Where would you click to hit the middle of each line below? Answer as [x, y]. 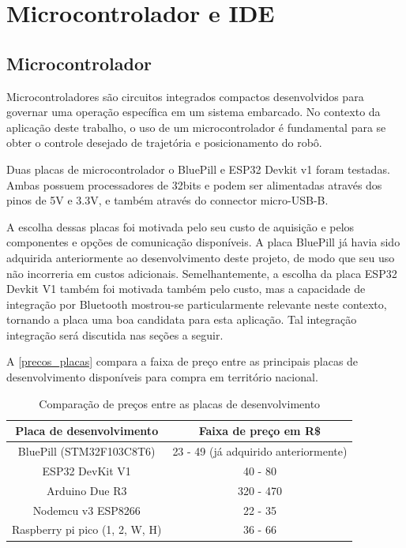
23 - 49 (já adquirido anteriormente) [260, 451]
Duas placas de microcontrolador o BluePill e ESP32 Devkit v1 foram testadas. [198, 169]
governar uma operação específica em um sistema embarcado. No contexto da [194, 112]
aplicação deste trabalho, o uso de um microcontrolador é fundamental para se [196, 127]
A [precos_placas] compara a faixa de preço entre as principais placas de [182, 361]
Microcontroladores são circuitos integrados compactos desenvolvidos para [185, 96]
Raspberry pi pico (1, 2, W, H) [87, 529]
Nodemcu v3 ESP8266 [86, 510]
